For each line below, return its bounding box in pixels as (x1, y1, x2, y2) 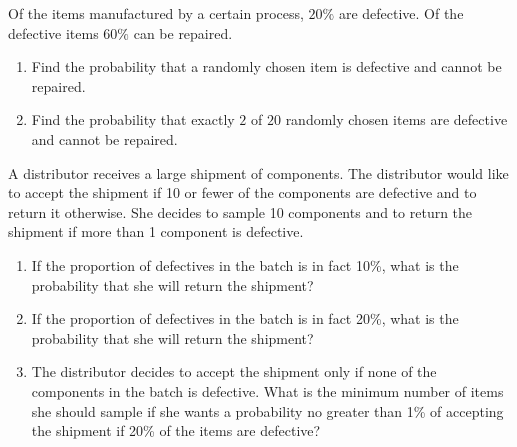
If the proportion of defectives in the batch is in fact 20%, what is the (31, 308, 459, 329)
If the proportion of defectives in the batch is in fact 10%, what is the (31, 254, 459, 275)
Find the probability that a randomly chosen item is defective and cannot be (31, 56, 502, 77)
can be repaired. (133, 22, 233, 43)
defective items (8, 22, 99, 43)
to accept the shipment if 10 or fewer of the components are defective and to (8, 182, 477, 203)
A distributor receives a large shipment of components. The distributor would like (8, 162, 509, 183)
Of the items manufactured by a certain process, (8, 3, 304, 23)
